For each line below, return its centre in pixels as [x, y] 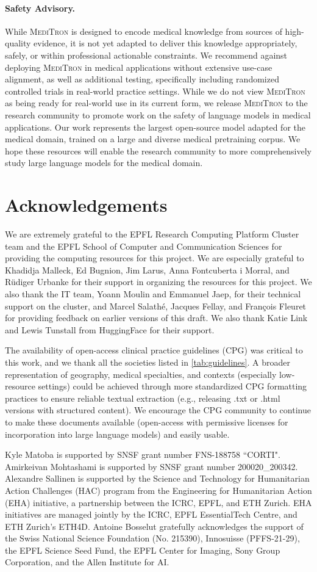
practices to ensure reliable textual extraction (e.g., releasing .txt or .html [143, 398]
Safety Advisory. [40, 8]
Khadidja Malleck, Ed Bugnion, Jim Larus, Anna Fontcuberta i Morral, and [147, 270]
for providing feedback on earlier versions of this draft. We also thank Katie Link [156, 318]
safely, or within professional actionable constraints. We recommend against [146, 55]
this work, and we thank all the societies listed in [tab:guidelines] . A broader [148, 362]
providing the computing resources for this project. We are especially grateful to [155, 258]
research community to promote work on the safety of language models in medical [158, 114]
